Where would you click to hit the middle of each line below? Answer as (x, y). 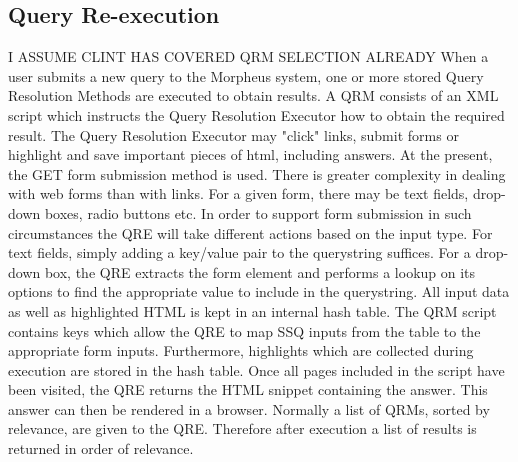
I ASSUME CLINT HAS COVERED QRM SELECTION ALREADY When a (248, 56)
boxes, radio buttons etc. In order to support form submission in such (258, 212)
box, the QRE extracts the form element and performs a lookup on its (260, 271)
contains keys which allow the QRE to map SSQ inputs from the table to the (244, 330)
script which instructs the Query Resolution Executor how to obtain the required (256, 114)
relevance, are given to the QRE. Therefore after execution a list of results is (242, 428)
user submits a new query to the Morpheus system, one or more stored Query (246, 75)
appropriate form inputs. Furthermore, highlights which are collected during (241, 350)
